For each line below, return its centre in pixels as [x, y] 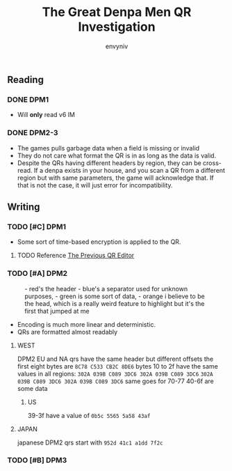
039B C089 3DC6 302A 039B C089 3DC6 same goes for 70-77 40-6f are [115, 381]
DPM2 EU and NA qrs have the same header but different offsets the [115, 359]
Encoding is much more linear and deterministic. [86, 324]
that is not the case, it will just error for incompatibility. [95, 185]
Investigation [117, 27]
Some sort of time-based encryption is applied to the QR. [99, 242]
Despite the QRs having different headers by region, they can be [109, 163]
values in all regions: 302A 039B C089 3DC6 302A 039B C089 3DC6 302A [115, 373]
